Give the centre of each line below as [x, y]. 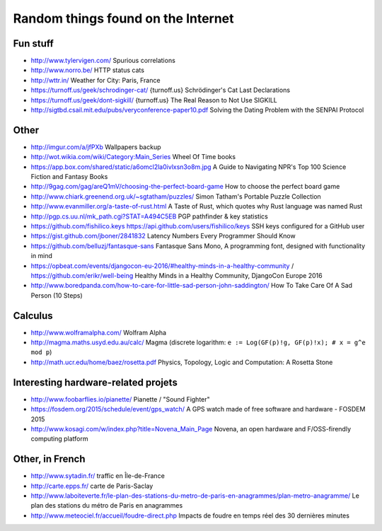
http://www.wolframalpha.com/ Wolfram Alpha [98, 332]
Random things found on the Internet [123, 18]
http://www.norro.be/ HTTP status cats [88, 70]
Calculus [33, 316]
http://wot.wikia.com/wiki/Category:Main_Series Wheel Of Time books [133, 157]
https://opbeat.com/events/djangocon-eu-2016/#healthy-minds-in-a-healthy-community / [162, 266]
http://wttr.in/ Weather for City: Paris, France [95, 80]
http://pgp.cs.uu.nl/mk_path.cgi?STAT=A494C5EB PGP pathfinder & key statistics [149, 216]
